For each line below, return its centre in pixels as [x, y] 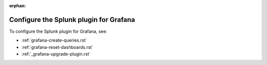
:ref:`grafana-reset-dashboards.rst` [57, 47]
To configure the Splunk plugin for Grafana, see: [58, 31]
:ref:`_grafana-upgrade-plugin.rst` [56, 54]
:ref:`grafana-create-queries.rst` [54, 40]
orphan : [18, 6]
